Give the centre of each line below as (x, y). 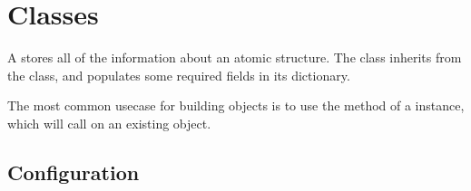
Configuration (74, 172)
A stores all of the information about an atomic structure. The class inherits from (235, 57)
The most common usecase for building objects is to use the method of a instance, (236, 105)
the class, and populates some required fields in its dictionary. (179, 75)
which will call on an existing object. (109, 123)
